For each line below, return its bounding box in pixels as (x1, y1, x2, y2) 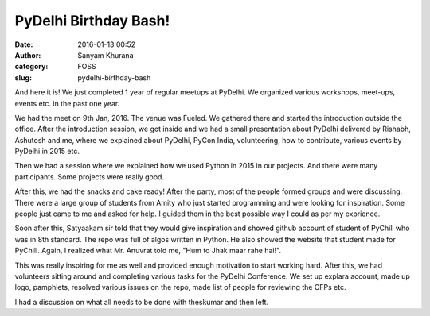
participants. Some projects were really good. (14, 171, 165, 182)
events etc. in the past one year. (14, 98, 120, 108)
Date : (14, 40, 33, 49)
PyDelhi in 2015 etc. (14, 147, 80, 156)
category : (14, 62, 49, 71)
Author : (14, 50, 41, 60)
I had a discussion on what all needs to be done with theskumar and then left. (14, 297, 269, 306)
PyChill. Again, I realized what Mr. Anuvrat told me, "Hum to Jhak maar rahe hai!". (14, 246, 282, 256)
